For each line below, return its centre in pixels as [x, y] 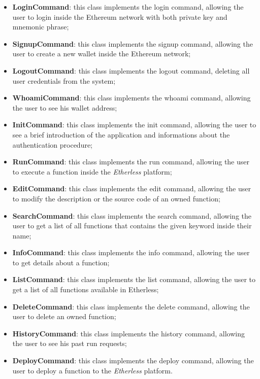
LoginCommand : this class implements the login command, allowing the [128, 7]
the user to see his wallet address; [65, 107]
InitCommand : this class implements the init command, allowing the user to [134, 125]
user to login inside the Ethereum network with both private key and [120, 16]
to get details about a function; [61, 262]
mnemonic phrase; [41, 27]
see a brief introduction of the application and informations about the [121, 134]
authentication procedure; [53, 144]
